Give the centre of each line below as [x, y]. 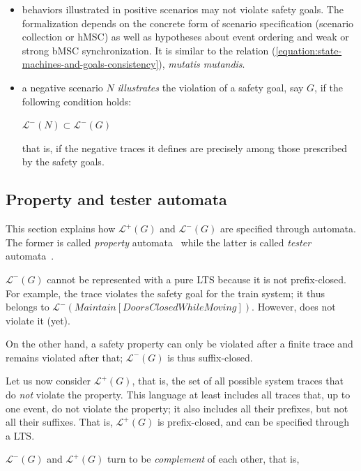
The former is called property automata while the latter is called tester [159, 242]
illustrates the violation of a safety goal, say [210, 87]
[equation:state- [309, 50]
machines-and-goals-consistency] [90, 64]
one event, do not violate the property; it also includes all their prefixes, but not [177, 408]
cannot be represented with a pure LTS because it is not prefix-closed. [197, 279]
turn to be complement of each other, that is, [203, 459]
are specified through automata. [288, 229]
